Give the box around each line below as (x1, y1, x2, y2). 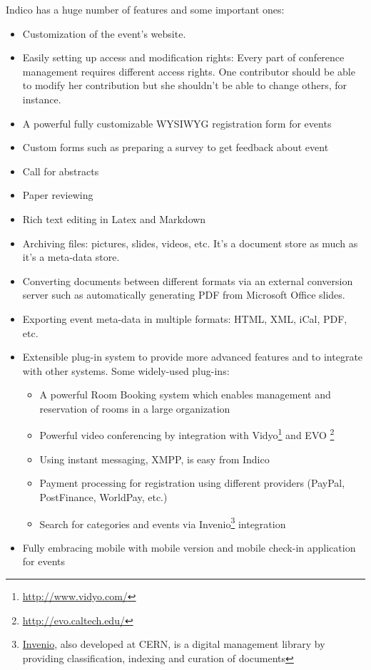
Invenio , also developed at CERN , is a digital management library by (22, 636, 325, 651)
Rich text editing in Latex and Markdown (22, 211, 206, 226)
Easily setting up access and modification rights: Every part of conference (22, 50, 345, 65)
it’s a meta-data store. (22, 249, 120, 264)
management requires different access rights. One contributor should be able (22, 63, 355, 78)
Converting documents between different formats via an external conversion (22, 273, 353, 288)
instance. (22, 91, 61, 106)
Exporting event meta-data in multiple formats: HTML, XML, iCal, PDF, (22, 311, 347, 326)
